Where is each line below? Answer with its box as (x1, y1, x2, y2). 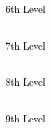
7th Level (6, 37, 45, 52)
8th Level (6, 74, 45, 89)
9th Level (6, 110, 45, 125)
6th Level (6, 1, 45, 16)
